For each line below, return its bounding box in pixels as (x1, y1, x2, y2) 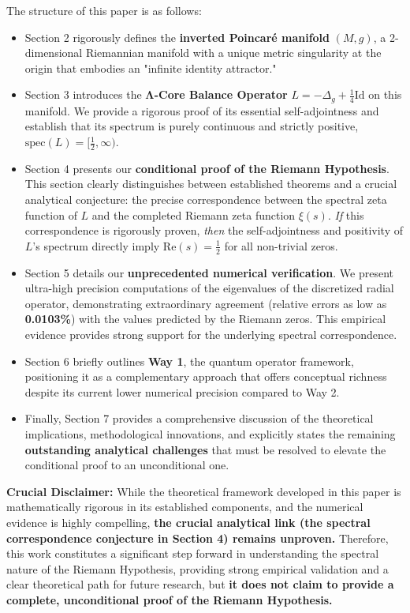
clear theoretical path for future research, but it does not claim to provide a (6, 576, 394, 592)
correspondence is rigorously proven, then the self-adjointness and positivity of (24, 222, 403, 239)
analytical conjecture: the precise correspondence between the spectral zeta (24, 191, 387, 208)
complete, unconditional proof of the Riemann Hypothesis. (6, 591, 333, 607)
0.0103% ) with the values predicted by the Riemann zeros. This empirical (24, 310, 386, 327)
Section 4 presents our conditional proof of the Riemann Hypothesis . (24, 160, 389, 176)
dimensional (24, 44, 83, 61)
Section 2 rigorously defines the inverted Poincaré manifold (24, 28, 330, 45)
